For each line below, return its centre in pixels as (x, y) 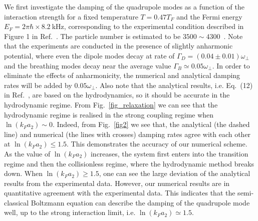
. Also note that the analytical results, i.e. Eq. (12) (174, 85)
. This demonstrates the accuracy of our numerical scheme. (157, 144)
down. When (24, 173)
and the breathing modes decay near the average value (88, 65)
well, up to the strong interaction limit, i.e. (70, 212)
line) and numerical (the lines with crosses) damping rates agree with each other (127, 134)
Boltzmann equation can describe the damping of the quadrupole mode (140, 202)
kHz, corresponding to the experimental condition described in (148, 26)
